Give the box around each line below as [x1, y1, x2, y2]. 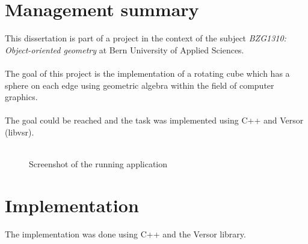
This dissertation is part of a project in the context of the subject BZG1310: [5, 32, 286, 44]
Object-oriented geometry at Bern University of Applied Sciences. [5, 43, 244, 56]
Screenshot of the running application [29, 158, 168, 170]
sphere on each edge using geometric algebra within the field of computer [5, 79, 274, 91]
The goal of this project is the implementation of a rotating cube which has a [5, 67, 290, 79]
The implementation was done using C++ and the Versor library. [5, 227, 246, 240]
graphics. [5, 91, 38, 103]
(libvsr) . [5, 125, 34, 138]
